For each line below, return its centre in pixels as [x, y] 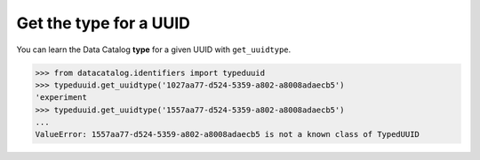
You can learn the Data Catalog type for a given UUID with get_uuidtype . [154, 50]
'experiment [61, 98]
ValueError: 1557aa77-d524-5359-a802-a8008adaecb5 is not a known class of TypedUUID [227, 134]
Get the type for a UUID [104, 23]
